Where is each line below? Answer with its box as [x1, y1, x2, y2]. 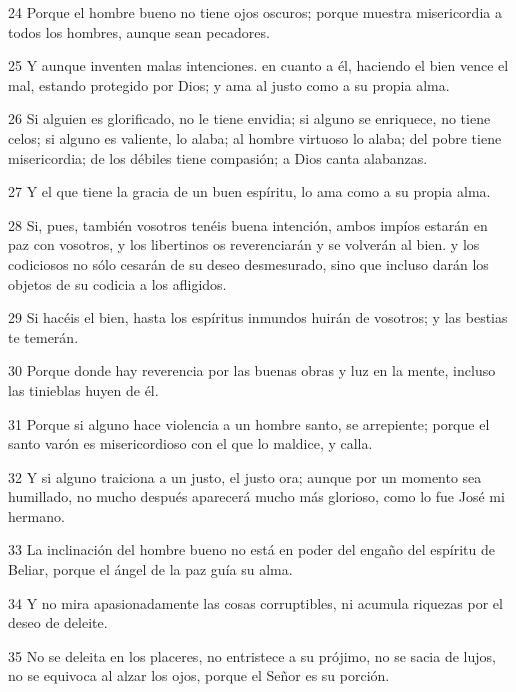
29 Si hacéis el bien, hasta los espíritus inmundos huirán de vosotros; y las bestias [8, 307, 508, 328]
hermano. [8, 505, 65, 526]
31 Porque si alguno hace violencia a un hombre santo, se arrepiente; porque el [8, 413, 490, 434]
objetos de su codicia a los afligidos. [8, 273, 227, 294]
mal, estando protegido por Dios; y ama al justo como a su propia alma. [8, 74, 450, 95]
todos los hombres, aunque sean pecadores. [8, 21, 270, 42]
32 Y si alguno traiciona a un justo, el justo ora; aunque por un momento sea [8, 466, 482, 487]
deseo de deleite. [8, 612, 108, 633]
